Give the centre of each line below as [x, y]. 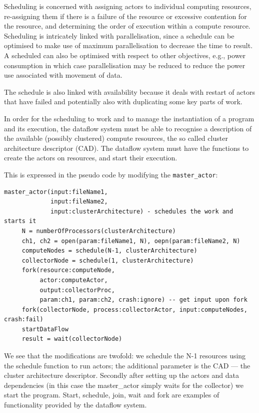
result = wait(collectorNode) [72, 339]
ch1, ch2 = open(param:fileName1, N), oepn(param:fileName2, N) [131, 241]
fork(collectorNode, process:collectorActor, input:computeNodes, [134, 309]
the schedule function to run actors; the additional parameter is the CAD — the [127, 365]
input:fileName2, [79, 202]
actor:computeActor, [74, 280]
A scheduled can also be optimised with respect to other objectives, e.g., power [125, 55]
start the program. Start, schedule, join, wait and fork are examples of [112, 395]
